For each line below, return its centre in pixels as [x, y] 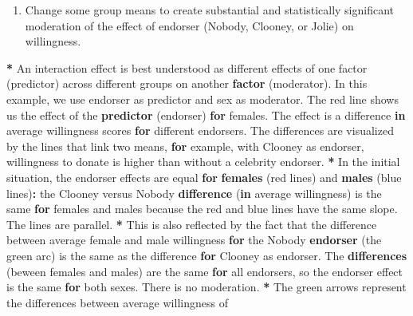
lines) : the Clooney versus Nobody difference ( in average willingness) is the [194, 193]
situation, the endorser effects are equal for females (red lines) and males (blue [204, 177]
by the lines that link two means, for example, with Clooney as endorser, [185, 146]
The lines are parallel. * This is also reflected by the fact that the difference [192, 224]
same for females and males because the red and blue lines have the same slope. [202, 209]
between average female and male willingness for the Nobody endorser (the [194, 240]
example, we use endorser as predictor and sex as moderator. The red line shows [203, 99]
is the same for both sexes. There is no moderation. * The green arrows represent [206, 287]
